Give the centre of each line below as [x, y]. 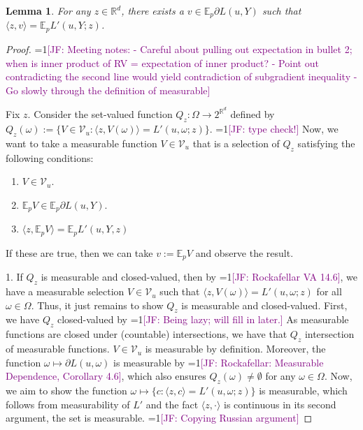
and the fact [172, 404]
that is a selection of [236, 143]
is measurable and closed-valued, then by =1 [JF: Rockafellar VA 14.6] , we [199, 277]
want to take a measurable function [81, 143]
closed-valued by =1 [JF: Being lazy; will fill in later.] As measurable [203, 319]
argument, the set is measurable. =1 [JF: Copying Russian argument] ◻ [159, 418]
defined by [252, 114]
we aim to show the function [66, 391]
